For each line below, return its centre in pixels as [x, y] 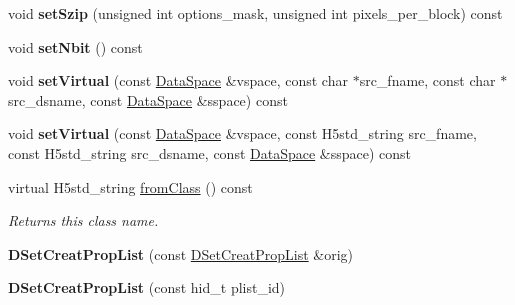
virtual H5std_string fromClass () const [130, 186]
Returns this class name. [83, 220]
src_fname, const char [427, 80]
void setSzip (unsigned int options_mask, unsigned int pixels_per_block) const [255, 13]
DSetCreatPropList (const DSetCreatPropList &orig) [181, 253]
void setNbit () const [75, 46]
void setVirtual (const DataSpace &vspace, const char [178, 80]
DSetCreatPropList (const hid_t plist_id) [147, 287]
